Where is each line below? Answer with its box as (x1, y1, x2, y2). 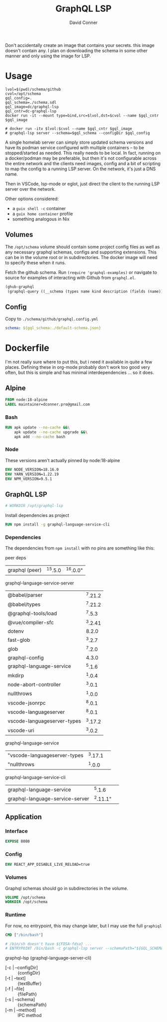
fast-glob (7, 636, 30, 643)
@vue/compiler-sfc (7, 619, 54, 626)
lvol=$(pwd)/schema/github (5, 87, 61, 92)
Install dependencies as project (5, 512, 70, 518)
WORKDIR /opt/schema (5, 899, 48, 905)
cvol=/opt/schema (5, 91, 41, 96)
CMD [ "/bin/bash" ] (5, 932, 43, 937)
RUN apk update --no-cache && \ (5, 425, 70, 430)
